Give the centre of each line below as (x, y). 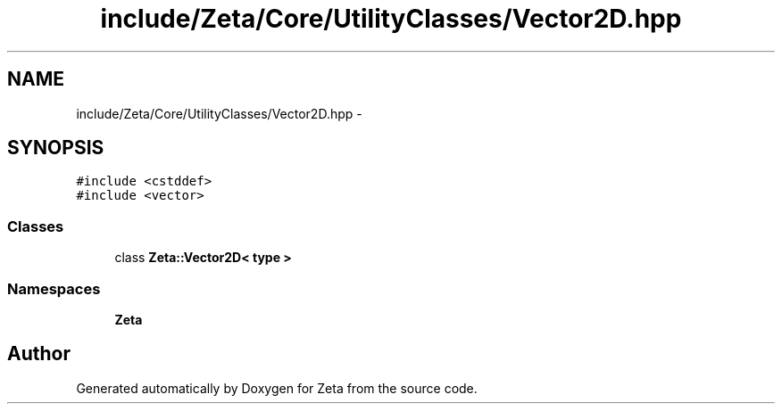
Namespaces (54, 288)
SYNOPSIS (56, 148)
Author (39, 354)
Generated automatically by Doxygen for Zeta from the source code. (277, 388)
